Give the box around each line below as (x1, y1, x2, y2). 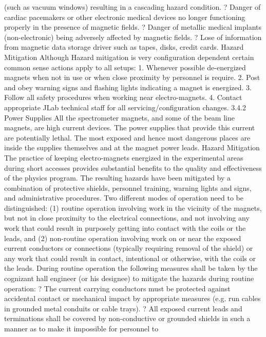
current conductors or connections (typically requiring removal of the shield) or (4, 243, 253, 253)
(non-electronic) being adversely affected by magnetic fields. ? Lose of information (4, 31, 262, 42)
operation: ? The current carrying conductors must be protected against (4, 283, 231, 293)
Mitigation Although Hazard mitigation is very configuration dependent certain (4, 51, 254, 62)
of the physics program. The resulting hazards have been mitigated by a (4, 172, 231, 183)
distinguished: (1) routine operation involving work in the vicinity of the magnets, (4, 202, 262, 213)
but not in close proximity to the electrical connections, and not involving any (4, 212, 250, 223)
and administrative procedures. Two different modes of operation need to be (4, 192, 243, 203)
